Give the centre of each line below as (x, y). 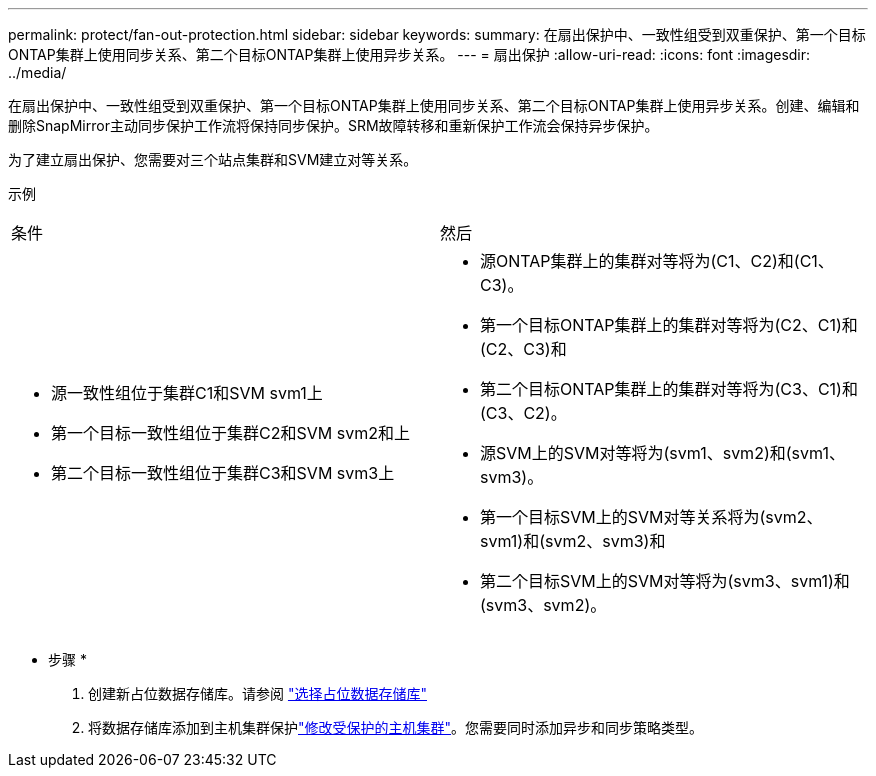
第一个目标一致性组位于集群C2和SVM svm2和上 (230, 433)
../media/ (37, 72)
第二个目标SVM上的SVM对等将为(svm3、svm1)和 (665, 581)
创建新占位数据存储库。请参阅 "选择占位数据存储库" (257, 693)
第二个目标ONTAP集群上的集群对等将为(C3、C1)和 (669, 389)
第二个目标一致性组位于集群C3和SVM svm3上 (223, 473)
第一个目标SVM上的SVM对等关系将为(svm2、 (651, 517)
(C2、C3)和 (523, 349)
